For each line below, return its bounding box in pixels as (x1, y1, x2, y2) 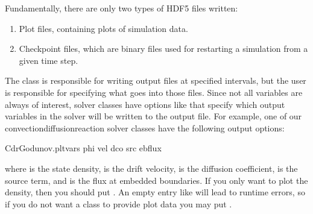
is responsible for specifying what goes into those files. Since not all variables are (5, 86, 303, 98)
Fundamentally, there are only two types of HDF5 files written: (5, 2, 238, 14)
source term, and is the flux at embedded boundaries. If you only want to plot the (5, 174, 308, 186)
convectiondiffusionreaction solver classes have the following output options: (5, 121, 285, 134)
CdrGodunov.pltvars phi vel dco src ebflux (5, 142, 162, 154)
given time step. (19, 54, 78, 66)
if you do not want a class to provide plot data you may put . (5, 197, 232, 210)
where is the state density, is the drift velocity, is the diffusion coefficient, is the (5, 162, 298, 174)
